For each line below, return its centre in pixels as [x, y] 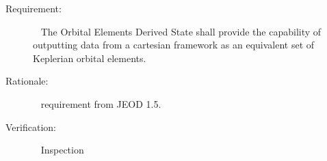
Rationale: [27, 81]
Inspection [62, 150]
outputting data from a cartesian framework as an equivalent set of [174, 45]
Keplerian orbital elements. [90, 58]
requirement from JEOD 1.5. [101, 103]
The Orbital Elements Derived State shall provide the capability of [181, 31]
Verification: [31, 127]
